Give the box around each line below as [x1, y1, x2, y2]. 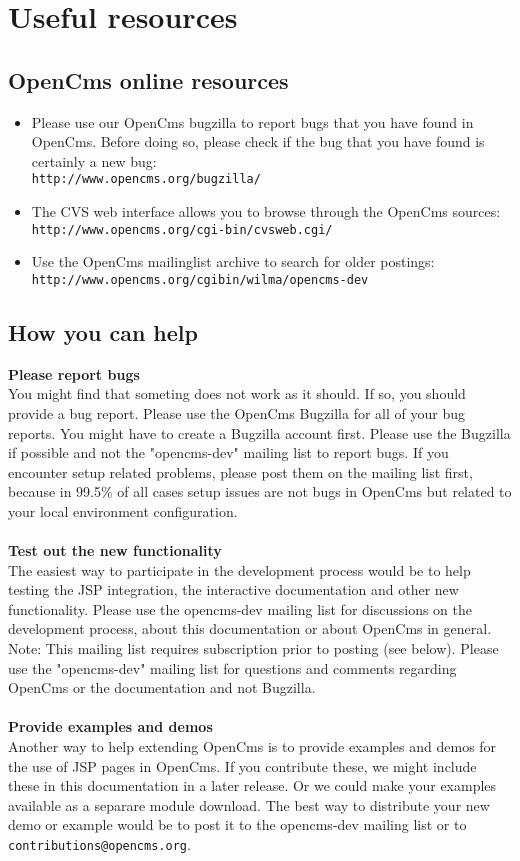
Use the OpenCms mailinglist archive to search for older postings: [31, 251, 435, 272]
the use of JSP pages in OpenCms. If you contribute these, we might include [8, 755, 477, 776]
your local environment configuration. [8, 500, 238, 521]
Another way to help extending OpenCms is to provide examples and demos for [8, 736, 497, 756]
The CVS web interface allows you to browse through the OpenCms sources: [31, 201, 501, 222]
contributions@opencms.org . [8, 833, 191, 854]
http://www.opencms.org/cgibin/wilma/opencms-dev [31, 272, 369, 287]
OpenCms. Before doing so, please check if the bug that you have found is [31, 131, 485, 152]
